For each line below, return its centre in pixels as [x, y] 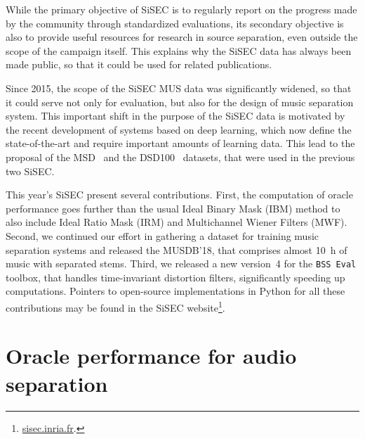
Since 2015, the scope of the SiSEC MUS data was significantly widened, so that [179, 88]
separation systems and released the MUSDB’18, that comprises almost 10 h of [177, 249]
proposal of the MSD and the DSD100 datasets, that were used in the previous [180, 157]
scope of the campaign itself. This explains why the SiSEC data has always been [179, 50]
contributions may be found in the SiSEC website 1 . [115, 306]
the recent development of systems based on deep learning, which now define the [179, 129]
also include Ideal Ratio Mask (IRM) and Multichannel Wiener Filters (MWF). [177, 222]
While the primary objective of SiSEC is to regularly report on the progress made [181, 9]
